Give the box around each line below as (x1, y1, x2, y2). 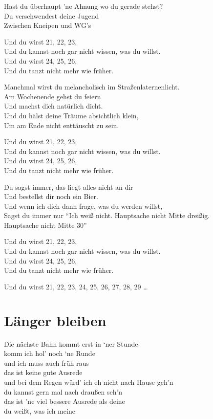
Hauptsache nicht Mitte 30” (4, 220, 87, 230)
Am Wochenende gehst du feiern (4, 91, 101, 101)
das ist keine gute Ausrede (4, 367, 83, 377)
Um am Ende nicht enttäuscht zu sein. (4, 120, 119, 130)
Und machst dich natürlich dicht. (4, 101, 103, 111)
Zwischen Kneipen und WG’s (4, 20, 91, 30)
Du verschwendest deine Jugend (4, 10, 99, 21)
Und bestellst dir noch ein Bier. (4, 191, 98, 201)
